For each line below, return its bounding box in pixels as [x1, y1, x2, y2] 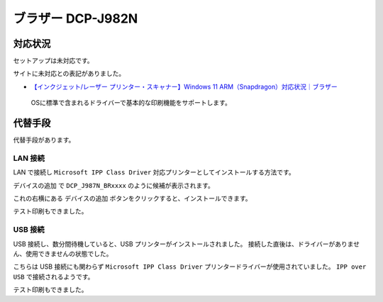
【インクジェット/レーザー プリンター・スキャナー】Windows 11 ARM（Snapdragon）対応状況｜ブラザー [30, 82, 338, 91]
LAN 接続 [13, 153, 45, 163]
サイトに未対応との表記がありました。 [13, 69, 126, 78]
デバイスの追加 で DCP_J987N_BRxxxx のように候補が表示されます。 [13, 181, 214, 189]
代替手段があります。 [13, 135, 75, 145]
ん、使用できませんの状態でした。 [13, 249, 113, 258]
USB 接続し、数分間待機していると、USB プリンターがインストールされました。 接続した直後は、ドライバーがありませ [13, 240, 360, 248]
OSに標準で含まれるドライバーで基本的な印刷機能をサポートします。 [30, 99, 232, 107]
